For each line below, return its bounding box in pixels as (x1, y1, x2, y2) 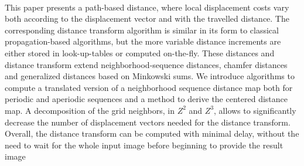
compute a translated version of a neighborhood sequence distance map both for (5, 81, 293, 93)
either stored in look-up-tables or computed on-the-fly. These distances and (5, 46, 275, 59)
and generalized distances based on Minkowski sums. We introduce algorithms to (5, 70, 295, 82)
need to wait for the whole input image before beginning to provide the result (5, 138, 283, 151)
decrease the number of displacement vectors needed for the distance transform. (5, 116, 291, 128)
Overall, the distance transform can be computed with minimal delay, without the (5, 127, 299, 140)
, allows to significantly (214, 104, 296, 116)
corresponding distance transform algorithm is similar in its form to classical (5, 23, 279, 36)
